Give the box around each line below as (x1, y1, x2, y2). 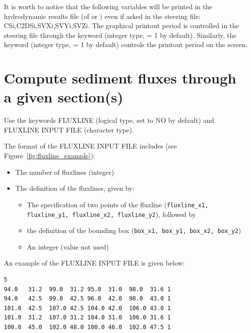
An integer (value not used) (27, 241, 109, 251)
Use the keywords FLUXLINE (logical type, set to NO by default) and (4, 115, 215, 125)
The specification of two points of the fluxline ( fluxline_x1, (27, 199, 209, 209)
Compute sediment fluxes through (4, 68, 236, 88)
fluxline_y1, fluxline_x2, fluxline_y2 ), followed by (27, 209, 196, 219)
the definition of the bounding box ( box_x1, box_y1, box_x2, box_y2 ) (27, 225, 241, 235)
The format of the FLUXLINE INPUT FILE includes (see (4, 141, 177, 151)
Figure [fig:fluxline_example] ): (4, 150, 95, 161)
